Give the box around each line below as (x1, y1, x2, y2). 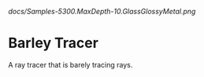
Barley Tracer (8, 35, 98, 52)
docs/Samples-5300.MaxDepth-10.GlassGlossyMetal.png (8, 7, 196, 16)
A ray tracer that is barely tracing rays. (8, 60, 133, 69)
